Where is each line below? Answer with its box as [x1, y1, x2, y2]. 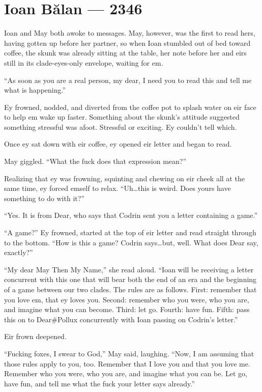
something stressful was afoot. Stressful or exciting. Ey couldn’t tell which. [4, 121, 237, 132]
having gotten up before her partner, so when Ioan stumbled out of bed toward [4, 37, 251, 48]
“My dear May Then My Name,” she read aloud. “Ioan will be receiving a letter [4, 264, 254, 274]
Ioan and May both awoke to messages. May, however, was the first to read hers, [4, 27, 255, 38]
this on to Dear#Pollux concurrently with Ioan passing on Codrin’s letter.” [4, 314, 238, 324]
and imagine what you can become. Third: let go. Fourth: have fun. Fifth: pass [4, 304, 250, 315]
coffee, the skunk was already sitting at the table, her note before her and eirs [4, 47, 247, 58]
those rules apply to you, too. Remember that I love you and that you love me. [4, 358, 250, 369]
